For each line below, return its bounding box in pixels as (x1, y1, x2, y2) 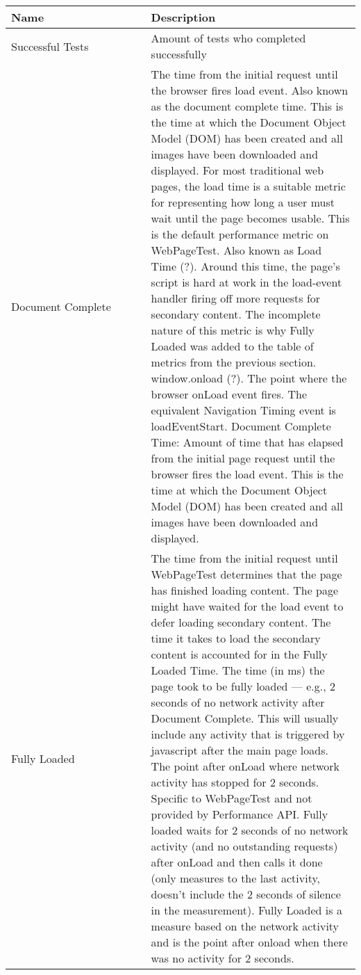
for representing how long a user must (151, 194, 335, 210)
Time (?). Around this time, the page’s (151, 258, 340, 274)
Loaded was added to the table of (151, 338, 314, 354)
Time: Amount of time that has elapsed (151, 434, 344, 450)
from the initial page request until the (151, 450, 335, 466)
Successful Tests (11, 38, 89, 54)
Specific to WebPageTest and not (151, 790, 312, 806)
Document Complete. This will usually (151, 710, 339, 726)
